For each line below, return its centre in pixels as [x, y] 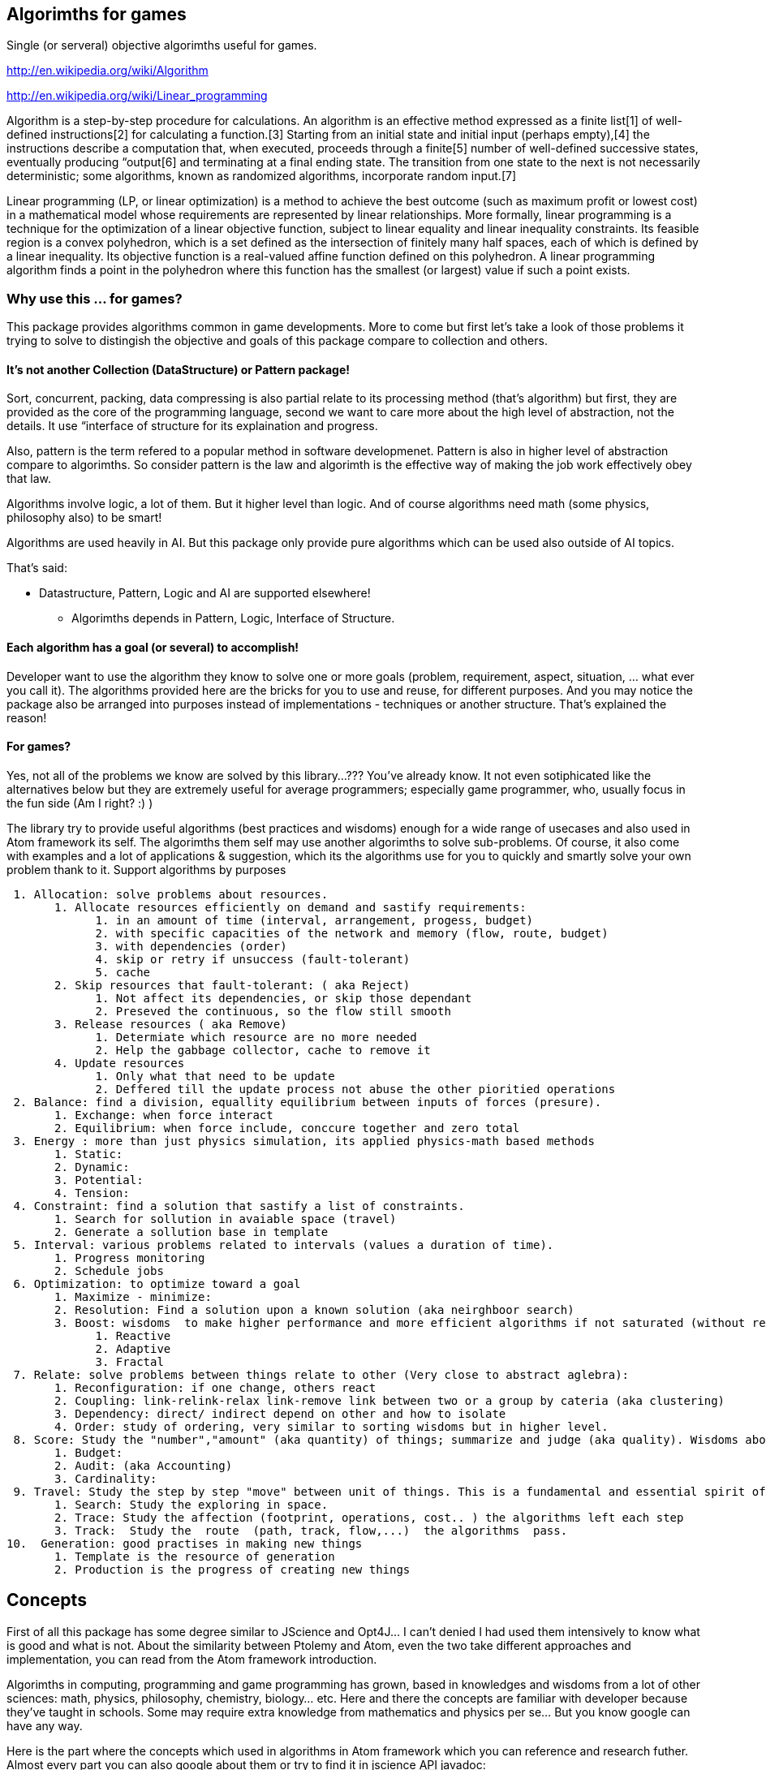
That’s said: [37, 568]
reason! [27, 717]
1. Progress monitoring [130, 1258]
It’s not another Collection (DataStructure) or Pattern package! [179, 369]
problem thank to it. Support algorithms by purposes [146, 869]
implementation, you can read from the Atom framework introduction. [192, 1659]
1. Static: [89, 1154]
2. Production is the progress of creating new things [232, 1569]
